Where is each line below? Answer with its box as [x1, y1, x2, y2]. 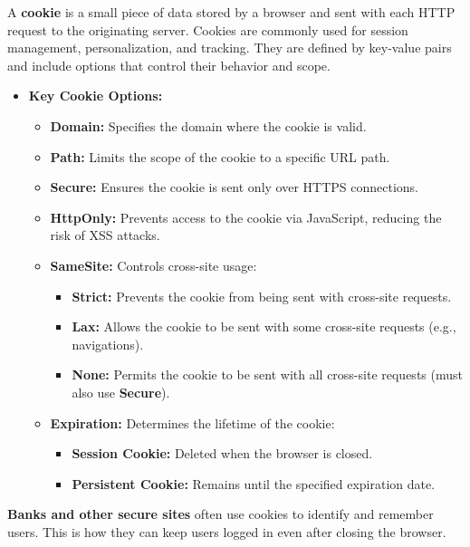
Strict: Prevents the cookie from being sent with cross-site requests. [72, 286, 452, 305]
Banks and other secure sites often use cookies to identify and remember [7, 504, 434, 523]
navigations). [72, 334, 144, 353]
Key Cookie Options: [28, 86, 163, 105]
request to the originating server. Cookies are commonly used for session [7, 20, 408, 39]
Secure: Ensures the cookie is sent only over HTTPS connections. [50, 178, 418, 197]
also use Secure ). [72, 382, 170, 401]
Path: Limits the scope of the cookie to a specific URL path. [50, 147, 390, 166]
